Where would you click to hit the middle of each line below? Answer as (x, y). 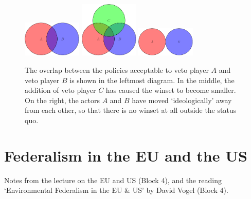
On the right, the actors (62, 100)
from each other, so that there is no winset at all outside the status (131, 110)
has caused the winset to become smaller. (171, 90)
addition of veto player (60, 90)
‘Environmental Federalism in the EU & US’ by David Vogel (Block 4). (116, 190)
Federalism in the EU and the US (126, 155)
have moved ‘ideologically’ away (182, 100)
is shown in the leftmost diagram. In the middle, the (152, 80)
